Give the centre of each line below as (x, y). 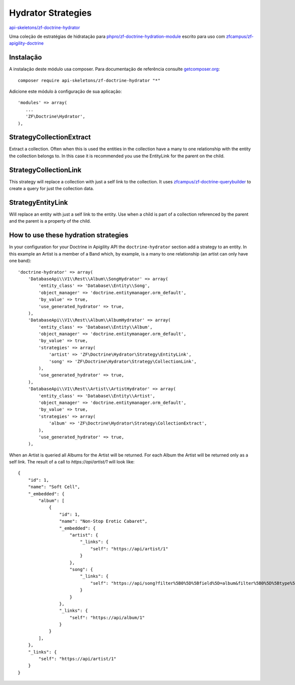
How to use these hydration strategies (69, 235)
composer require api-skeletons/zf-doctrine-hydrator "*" (89, 80)
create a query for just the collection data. (52, 189)
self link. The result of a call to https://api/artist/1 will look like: (72, 462)
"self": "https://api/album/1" (107, 617)
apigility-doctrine (26, 43)
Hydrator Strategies (50, 13)
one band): (20, 261)
